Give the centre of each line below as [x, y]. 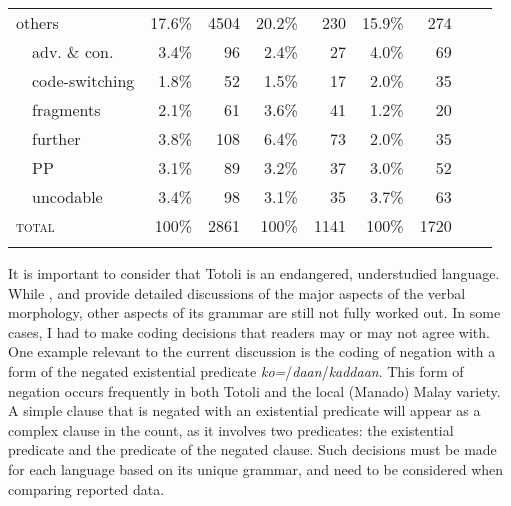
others [37, 22]
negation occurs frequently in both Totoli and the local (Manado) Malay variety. [254, 390]
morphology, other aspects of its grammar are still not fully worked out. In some [254, 312]
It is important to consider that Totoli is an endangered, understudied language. [254, 273]
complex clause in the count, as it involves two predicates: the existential [231, 429]
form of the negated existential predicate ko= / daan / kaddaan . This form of [236, 370]
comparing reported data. [86, 488]
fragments [66, 109]
